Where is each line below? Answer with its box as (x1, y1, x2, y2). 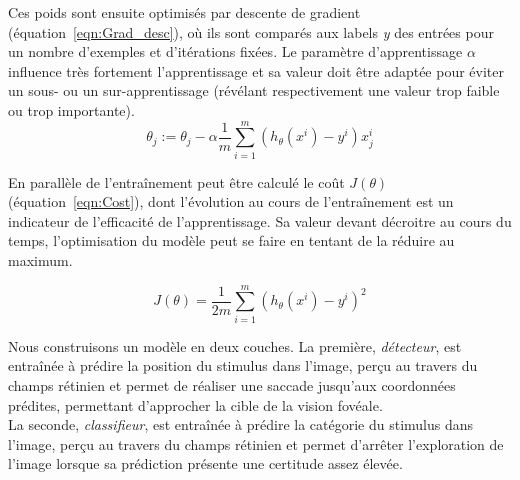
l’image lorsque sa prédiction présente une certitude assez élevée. (8, 453, 403, 474)
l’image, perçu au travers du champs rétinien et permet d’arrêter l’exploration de (8, 433, 504, 454)
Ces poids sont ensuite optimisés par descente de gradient (8, 2, 361, 22)
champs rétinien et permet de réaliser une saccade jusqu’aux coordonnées (8, 374, 456, 395)
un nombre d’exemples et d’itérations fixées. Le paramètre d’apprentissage (8, 41, 463, 62)
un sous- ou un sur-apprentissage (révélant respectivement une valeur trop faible (8, 80, 500, 101)
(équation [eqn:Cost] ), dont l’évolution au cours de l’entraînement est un (8, 191, 454, 212)
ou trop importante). (8, 99, 135, 120)
